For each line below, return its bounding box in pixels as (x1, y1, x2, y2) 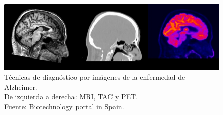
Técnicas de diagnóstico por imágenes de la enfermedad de (4, 72, 185, 82)
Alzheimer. (4, 81, 38, 92)
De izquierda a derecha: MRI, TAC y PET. (4, 91, 138, 102)
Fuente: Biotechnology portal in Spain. (4, 101, 124, 112)
